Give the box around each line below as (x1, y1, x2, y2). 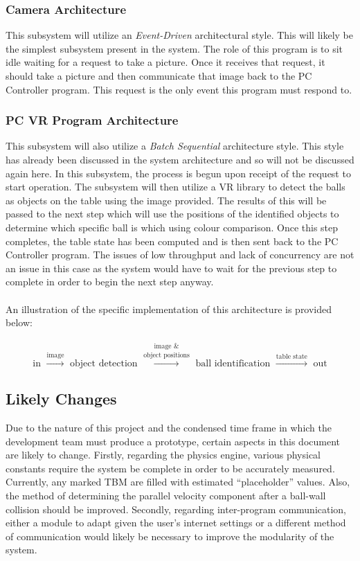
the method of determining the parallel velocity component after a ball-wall (6, 488, 326, 503)
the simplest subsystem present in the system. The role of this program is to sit (6, 41, 343, 55)
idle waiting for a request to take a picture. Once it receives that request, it (6, 55, 325, 69)
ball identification (195, 358, 271, 368)
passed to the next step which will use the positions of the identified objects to (6, 206, 339, 221)
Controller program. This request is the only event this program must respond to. (6, 82, 352, 96)
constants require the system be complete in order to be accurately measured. (6, 461, 335, 475)
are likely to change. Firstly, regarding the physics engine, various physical (6, 447, 321, 462)
